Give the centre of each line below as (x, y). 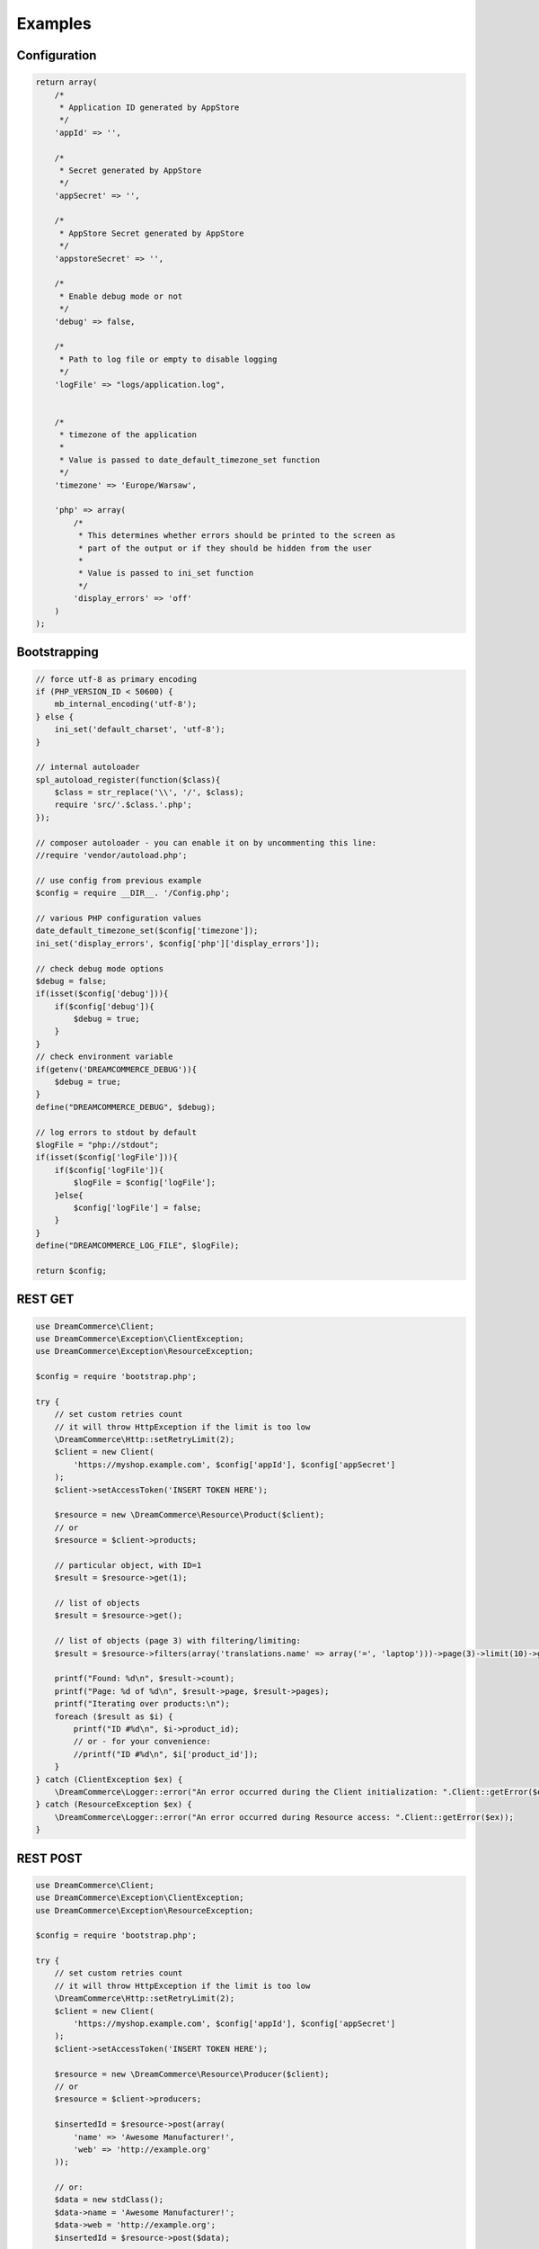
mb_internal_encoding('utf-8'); (126, 704)
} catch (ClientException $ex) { (109, 1779)
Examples (54, 23)
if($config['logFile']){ (109, 1170)
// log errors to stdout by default (116, 1132)
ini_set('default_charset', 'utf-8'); (140, 730)
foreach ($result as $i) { (114, 1716)
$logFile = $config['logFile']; (144, 1183)
